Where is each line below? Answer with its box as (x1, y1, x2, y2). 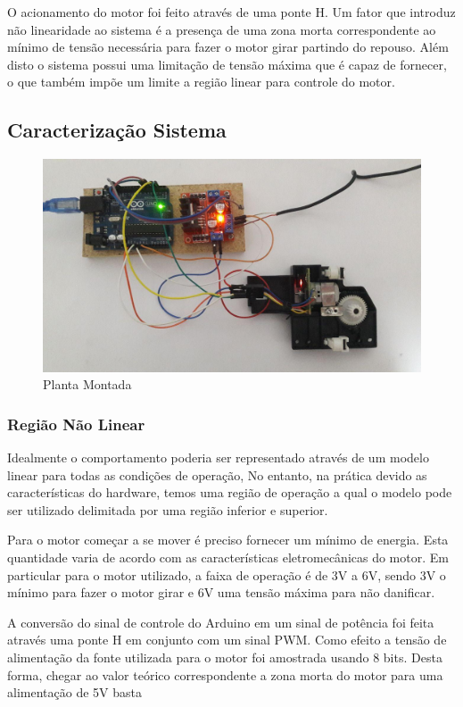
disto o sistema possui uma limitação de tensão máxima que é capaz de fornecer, (7, 54, 447, 73)
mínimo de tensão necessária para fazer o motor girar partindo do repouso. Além (7, 37, 449, 56)
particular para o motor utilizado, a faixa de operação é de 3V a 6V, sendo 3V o (7, 565, 446, 584)
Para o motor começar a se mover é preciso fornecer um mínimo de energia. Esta (7, 530, 449, 549)
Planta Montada (43, 375, 132, 394)
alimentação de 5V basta (7, 683, 142, 702)
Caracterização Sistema (7, 116, 227, 144)
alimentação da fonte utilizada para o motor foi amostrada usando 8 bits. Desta (7, 648, 442, 667)
